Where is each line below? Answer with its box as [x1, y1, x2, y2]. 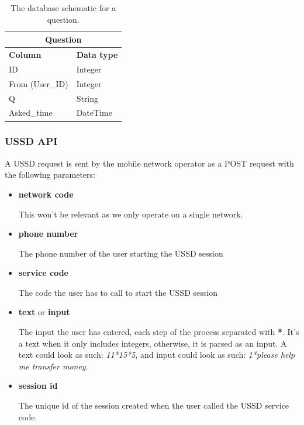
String [76, 92, 99, 104]
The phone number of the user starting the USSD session [18, 247, 223, 259]
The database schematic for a [11, 2, 116, 13]
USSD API [5, 134, 58, 148]
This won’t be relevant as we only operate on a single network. [18, 208, 243, 220]
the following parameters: [5, 168, 95, 181]
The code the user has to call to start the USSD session [18, 286, 217, 298]
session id [18, 379, 58, 392]
